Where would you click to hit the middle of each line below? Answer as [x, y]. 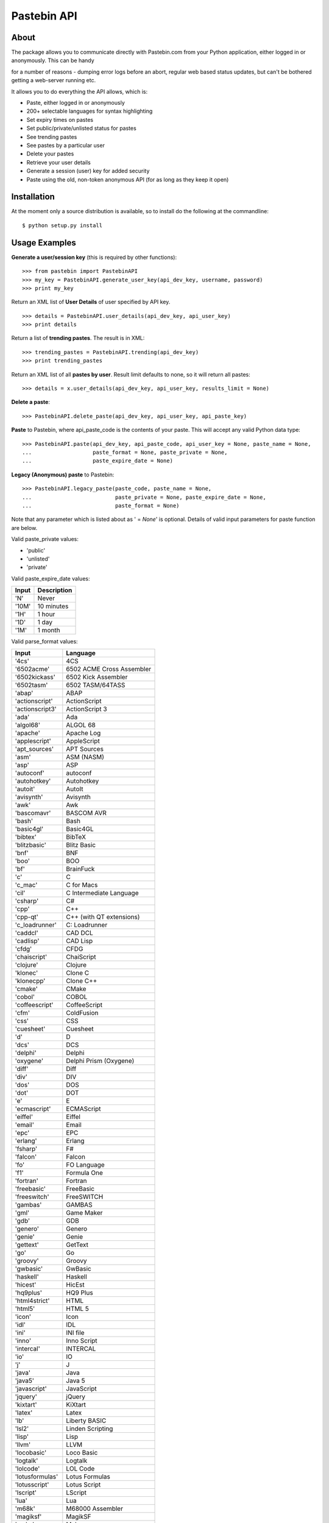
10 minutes [53, 606]
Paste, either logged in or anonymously [76, 103]
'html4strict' [32, 1301]
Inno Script [82, 1341]
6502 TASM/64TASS [96, 685]
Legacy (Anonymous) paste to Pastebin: [63, 475]
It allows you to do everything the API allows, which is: [80, 91]
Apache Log [83, 733]
